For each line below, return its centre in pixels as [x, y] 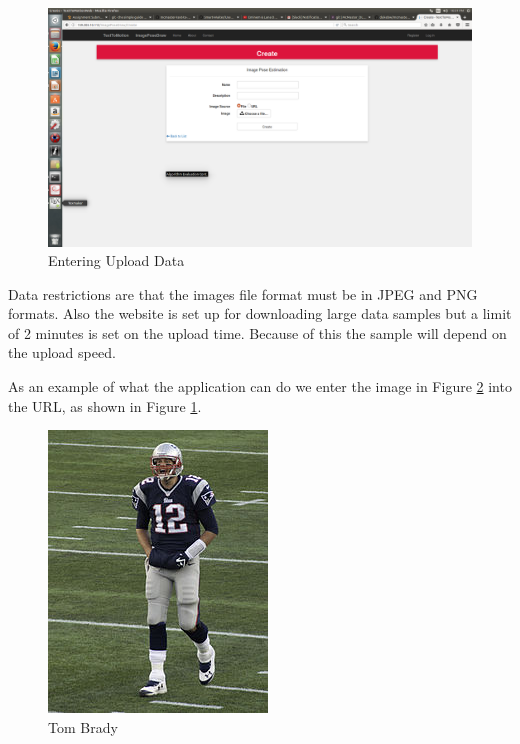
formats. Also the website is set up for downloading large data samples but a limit [260, 313]
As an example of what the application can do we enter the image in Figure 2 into [260, 386]
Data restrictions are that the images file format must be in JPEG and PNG [243, 293]
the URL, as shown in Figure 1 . [105, 405]
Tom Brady [83, 726]
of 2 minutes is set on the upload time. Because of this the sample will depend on [257, 332]
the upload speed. [62, 352]
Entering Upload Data [116, 260]
